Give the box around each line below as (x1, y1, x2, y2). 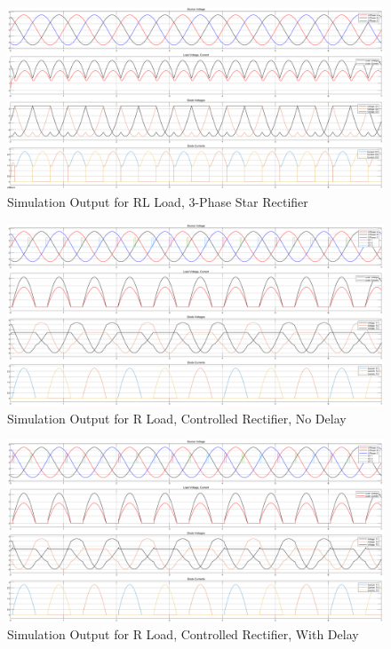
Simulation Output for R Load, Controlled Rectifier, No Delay (7, 408, 347, 427)
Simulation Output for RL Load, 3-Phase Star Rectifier (7, 192, 308, 210)
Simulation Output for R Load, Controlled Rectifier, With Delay (7, 625, 359, 644)
